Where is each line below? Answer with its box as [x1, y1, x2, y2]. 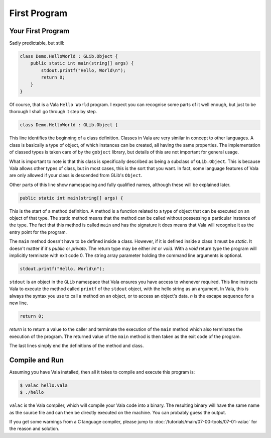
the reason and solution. [9, 425, 60, 432]
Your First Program [9, 27, 70, 35]
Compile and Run [9, 356, 64, 364]
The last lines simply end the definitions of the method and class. [9, 342, 144, 348]
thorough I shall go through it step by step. [9, 109, 97, 115]
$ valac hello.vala [20, 382, 68, 388]
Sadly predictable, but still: [9, 40, 65, 46]
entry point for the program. [9, 229, 67, 235]
